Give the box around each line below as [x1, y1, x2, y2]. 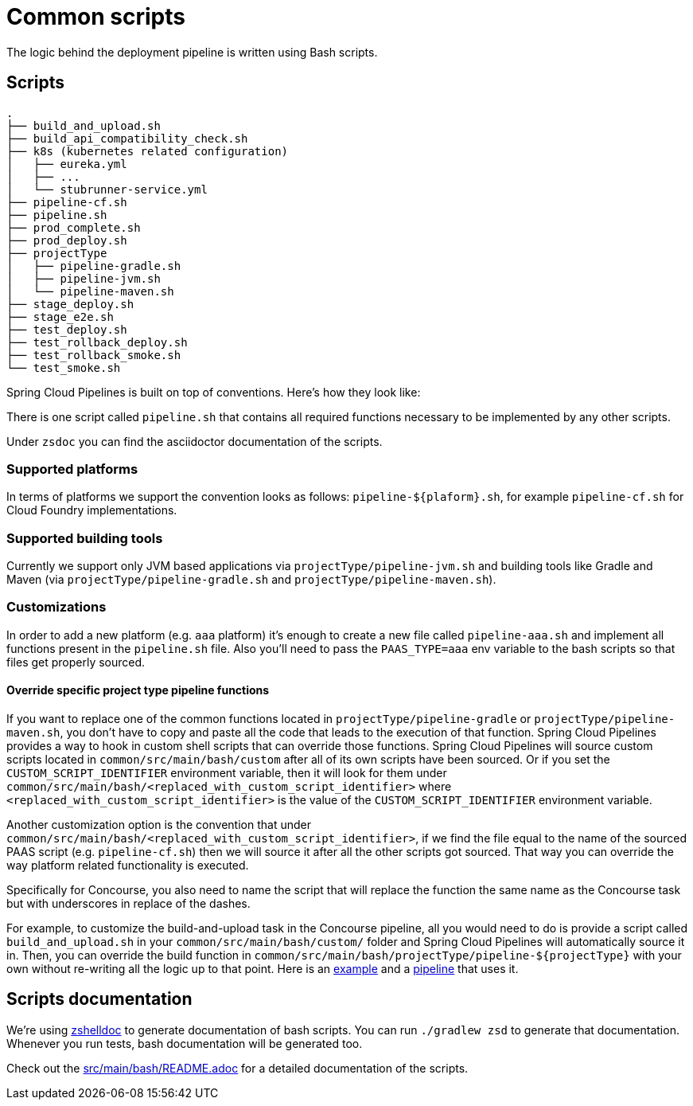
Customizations [6, 599, 107, 616]
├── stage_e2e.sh [6, 310, 114, 323]
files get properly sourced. [6, 655, 146, 669]
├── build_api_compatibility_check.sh [6, 131, 248, 145]
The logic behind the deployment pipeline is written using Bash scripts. [6, 45, 378, 59]
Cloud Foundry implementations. [6, 503, 177, 518]
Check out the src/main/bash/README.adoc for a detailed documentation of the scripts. [6, 1061, 469, 1075]
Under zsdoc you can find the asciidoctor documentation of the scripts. [6, 434, 383, 448]
